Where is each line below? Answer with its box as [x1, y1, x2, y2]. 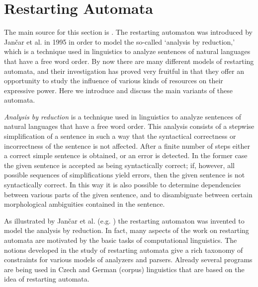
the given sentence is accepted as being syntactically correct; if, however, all [4, 160, 235, 170]
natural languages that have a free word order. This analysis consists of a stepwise [4, 121, 255, 131]
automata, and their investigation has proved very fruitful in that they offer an [4, 65, 245, 76]
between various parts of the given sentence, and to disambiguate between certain [4, 189, 253, 199]
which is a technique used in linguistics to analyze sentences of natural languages [4, 46, 251, 57]
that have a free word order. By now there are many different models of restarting [4, 56, 254, 66]
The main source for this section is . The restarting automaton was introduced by [4, 27, 253, 37]
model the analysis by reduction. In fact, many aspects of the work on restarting [4, 225, 249, 235]
